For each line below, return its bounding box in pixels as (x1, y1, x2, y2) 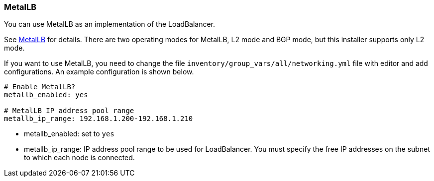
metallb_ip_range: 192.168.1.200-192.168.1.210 (4, 115, 193, 123)
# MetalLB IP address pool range (4, 107, 134, 115)
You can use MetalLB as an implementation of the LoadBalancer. (4, 20, 216, 29)
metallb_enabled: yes (4, 91, 88, 99)
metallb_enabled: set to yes (24, 129, 114, 138)
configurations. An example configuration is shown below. (4, 67, 194, 76)
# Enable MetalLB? (4, 83, 76, 91)
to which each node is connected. (24, 153, 135, 162)
